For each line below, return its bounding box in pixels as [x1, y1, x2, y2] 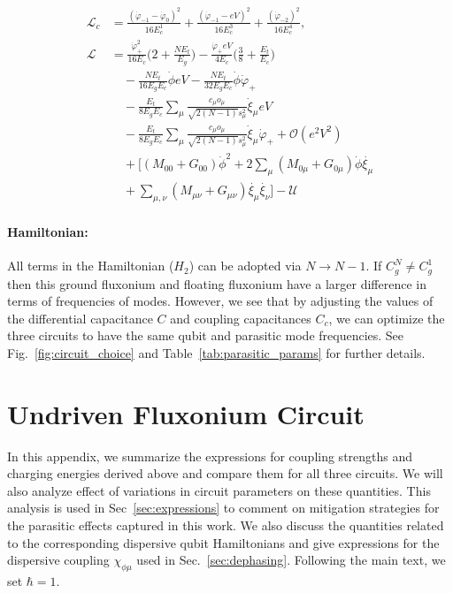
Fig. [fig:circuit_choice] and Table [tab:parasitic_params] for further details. [7, 343, 426, 361]
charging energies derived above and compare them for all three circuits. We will [7, 464, 443, 483]
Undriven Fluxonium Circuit [7, 395, 365, 431]
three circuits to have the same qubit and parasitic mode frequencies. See [7, 326, 404, 345]
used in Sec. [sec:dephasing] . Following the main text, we [136, 551, 446, 569]
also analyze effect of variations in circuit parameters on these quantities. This [7, 481, 431, 499]
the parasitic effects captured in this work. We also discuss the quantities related [7, 515, 444, 534]
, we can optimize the [328, 308, 445, 327]
